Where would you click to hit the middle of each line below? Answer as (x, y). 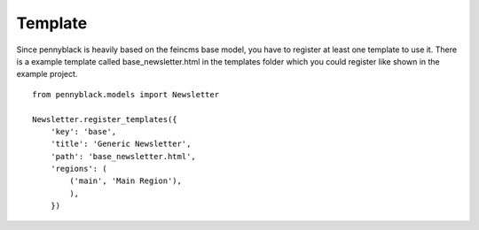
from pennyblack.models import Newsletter (126, 94)
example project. (47, 74)
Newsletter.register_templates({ (105, 119)
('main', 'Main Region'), (126, 181)
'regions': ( (79, 169)
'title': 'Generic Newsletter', (121, 144)
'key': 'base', (83, 131)
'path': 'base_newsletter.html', (123, 156)
